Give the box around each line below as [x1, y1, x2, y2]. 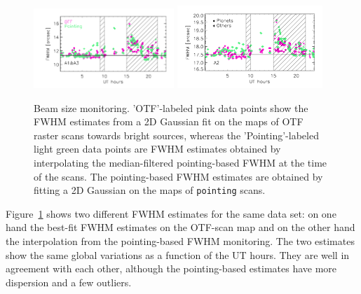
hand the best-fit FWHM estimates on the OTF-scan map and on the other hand [6, 220, 355, 234]
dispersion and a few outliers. [6, 274, 132, 289]
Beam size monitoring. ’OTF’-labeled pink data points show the [34, 100, 308, 115]
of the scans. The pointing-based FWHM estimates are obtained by [34, 169, 323, 183]
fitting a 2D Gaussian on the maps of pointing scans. [34, 183, 266, 197]
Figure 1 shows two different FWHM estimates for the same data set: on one [6, 206, 336, 220]
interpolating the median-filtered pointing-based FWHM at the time [34, 155, 327, 169]
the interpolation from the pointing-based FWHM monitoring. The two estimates [6, 233, 355, 248]
